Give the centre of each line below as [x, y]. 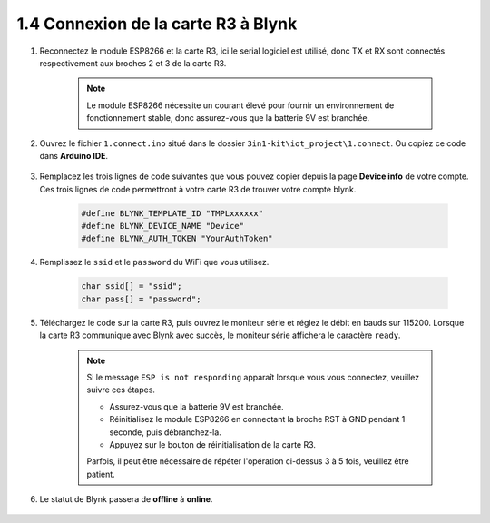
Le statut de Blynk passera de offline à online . [126, 499]
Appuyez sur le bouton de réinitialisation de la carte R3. [213, 444]
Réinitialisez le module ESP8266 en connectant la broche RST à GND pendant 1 [257, 419]
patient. [101, 474]
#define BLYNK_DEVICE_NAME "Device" [163, 226]
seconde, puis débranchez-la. [165, 432]
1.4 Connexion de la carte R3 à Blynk [157, 24]
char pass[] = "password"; [141, 299]
